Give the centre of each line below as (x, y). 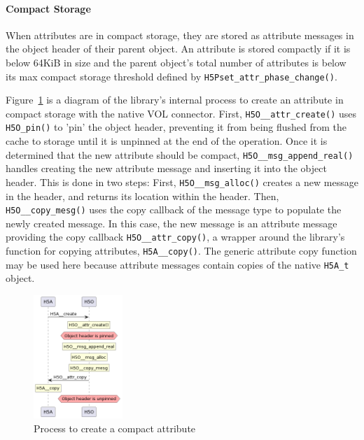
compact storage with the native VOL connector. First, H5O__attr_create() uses (181, 113)
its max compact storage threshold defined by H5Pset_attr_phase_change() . (171, 76)
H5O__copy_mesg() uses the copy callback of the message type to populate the (174, 210)
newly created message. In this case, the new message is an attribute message (171, 223)
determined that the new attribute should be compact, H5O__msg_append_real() (180, 154)
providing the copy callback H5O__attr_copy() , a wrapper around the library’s (175, 237)
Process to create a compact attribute (115, 428)
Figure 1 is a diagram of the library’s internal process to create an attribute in (175, 100)
